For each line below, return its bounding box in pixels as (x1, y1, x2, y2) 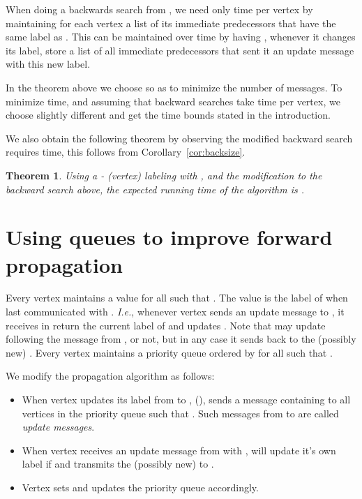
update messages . (22, 419, 95, 434)
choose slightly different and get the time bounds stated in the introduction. (6, 107, 331, 122)
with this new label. (6, 57, 91, 71)
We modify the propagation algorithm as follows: (6, 368, 215, 383)
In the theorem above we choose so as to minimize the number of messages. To (6, 80, 342, 94)
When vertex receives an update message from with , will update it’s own (22, 442, 336, 457)
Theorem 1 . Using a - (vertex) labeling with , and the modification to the (6, 167, 322, 182)
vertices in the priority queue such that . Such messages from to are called (22, 405, 339, 420)
